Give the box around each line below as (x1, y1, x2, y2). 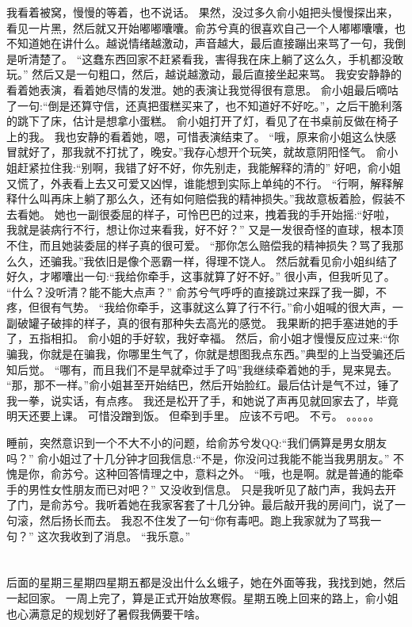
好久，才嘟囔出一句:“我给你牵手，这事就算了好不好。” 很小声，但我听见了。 (6, 268, 395, 285)
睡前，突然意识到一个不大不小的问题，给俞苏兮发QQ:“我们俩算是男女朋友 (6, 434, 387, 451)
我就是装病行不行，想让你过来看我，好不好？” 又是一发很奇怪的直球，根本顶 (6, 221, 404, 238)
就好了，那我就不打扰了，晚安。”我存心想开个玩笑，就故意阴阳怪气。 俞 (17, 143, 387, 160)
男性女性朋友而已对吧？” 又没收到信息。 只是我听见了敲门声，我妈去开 (28, 480, 396, 497)
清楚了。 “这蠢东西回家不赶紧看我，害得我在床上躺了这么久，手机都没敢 (28, 50, 404, 67)
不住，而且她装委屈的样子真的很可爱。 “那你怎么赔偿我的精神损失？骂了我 (6, 236, 393, 253)
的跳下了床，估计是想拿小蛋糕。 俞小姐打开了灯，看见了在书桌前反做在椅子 (6, 113, 399, 129)
